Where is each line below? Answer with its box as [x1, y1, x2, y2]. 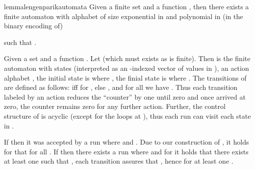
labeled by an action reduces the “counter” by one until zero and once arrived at [4, 91, 246, 102]
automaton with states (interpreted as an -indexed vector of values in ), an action [4, 63, 249, 73]
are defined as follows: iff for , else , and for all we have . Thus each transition [4, 82, 238, 92]
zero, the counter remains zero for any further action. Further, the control [4, 101, 226, 111]
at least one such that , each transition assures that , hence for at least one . [4, 156, 233, 166]
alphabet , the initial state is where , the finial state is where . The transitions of [4, 72, 247, 83]
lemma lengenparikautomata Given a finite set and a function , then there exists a [4, 1, 249, 11]
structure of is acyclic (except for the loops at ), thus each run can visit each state [4, 110, 251, 121]
